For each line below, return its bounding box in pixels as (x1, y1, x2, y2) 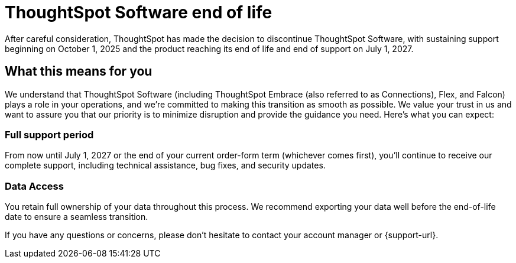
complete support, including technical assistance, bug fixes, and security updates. (5, 160, 326, 171)
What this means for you (5, 64, 152, 79)
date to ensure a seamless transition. (5, 212, 148, 222)
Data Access (5, 180, 64, 192)
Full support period (5, 128, 94, 141)
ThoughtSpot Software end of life (5, 2, 272, 22)
